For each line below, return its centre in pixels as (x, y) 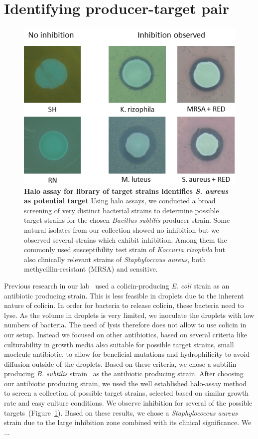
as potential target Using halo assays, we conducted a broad (120, 201)
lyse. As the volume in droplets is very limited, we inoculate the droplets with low (129, 315)
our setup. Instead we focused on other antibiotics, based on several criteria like (126, 334)
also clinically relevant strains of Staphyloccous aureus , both (115, 259)
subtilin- (226, 364)
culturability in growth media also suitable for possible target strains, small (119, 344)
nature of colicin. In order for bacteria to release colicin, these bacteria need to (124, 305)
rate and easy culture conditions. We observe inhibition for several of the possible (128, 403)
